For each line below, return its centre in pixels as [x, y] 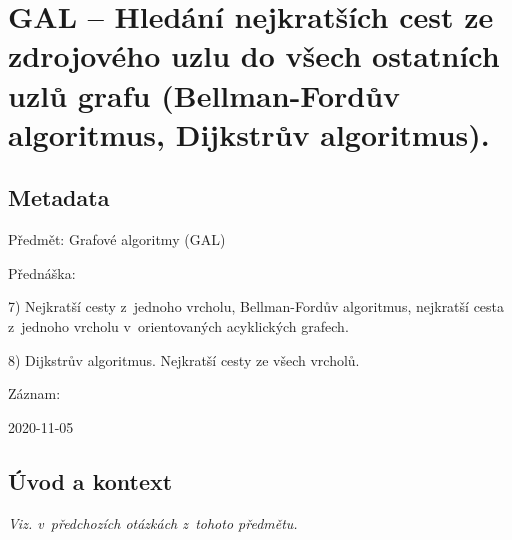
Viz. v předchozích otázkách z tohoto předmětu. [153, 522]
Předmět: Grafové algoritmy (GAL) [117, 239]
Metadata [59, 197]
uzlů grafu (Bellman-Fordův [204, 94]
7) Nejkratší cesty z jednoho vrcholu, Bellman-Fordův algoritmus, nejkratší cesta [256, 306]
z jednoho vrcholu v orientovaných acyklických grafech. [178, 325]
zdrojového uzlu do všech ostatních [254, 55]
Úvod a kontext [90, 480]
